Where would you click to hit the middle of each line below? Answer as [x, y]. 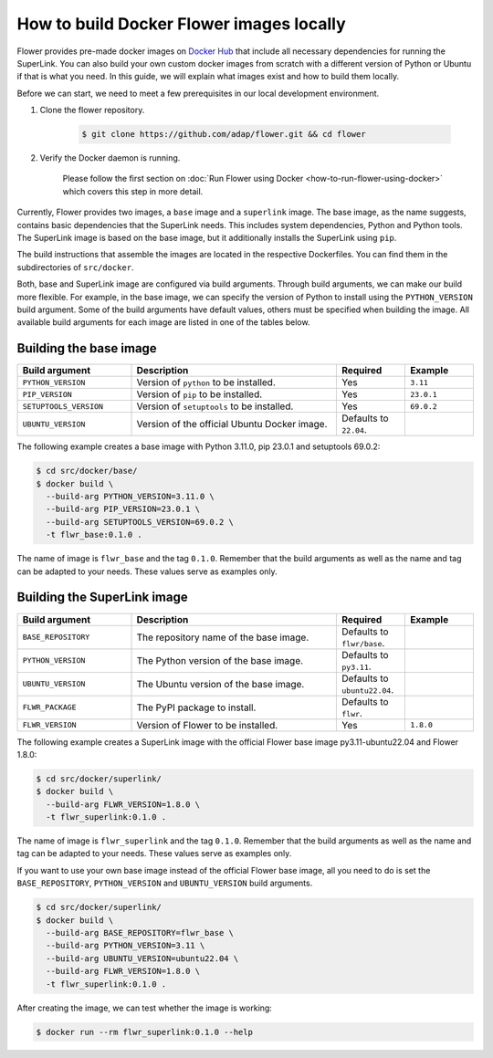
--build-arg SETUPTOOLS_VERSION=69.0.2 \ [140, 522]
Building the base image [87, 348]
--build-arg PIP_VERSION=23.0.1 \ [123, 509]
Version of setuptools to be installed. [215, 406]
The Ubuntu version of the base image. [220, 684]
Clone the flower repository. [92, 110]
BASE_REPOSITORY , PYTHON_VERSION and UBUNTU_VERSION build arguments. [165, 883]
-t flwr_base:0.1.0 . [94, 535]
